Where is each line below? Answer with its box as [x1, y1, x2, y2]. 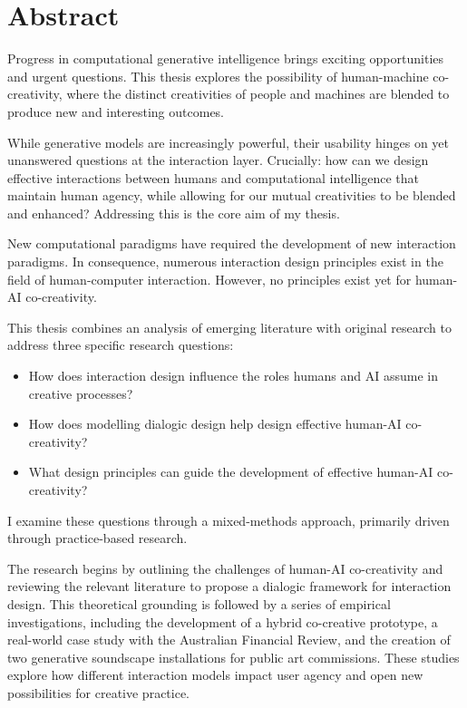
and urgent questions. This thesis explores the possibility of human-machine [7, 66, 429, 85]
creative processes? [28, 383, 133, 402]
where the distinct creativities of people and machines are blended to [66, 84, 450, 103]
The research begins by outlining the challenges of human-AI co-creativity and [7, 558, 443, 577]
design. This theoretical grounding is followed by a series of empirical [7, 594, 391, 613]
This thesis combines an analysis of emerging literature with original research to [7, 317, 452, 336]
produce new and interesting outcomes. [7, 102, 225, 121]
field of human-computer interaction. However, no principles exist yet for [7, 269, 412, 288]
